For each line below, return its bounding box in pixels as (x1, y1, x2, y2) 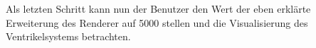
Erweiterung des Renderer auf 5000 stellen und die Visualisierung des (6, 15, 308, 30)
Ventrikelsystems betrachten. (6, 29, 131, 44)
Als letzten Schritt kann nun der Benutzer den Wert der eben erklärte (6, 1, 311, 16)
